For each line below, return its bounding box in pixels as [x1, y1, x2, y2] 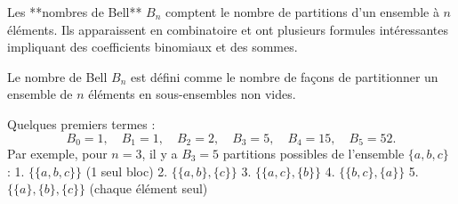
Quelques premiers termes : [7, 114, 156, 133]
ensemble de [7, 85, 73, 103]
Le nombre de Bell [7, 67, 108, 86]
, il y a [141, 144, 178, 163]
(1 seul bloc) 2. [85, 161, 168, 180]
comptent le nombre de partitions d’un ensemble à [165, 3, 439, 20]
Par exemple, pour [7, 144, 108, 163]
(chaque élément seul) [89, 179, 208, 198]
